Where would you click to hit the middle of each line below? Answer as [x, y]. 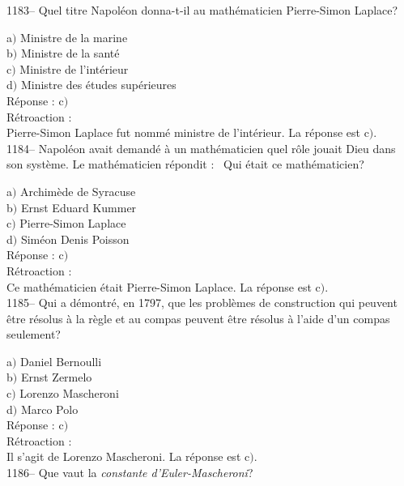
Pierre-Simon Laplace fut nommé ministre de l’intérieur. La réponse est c [188, 132]
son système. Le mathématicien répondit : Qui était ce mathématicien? [185, 164]
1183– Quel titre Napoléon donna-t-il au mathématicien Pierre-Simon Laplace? [202, 10]
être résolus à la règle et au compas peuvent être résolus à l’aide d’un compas [198, 318]
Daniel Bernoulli [61, 361]
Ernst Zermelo [56, 377]
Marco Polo [49, 409]
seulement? [34, 334]
